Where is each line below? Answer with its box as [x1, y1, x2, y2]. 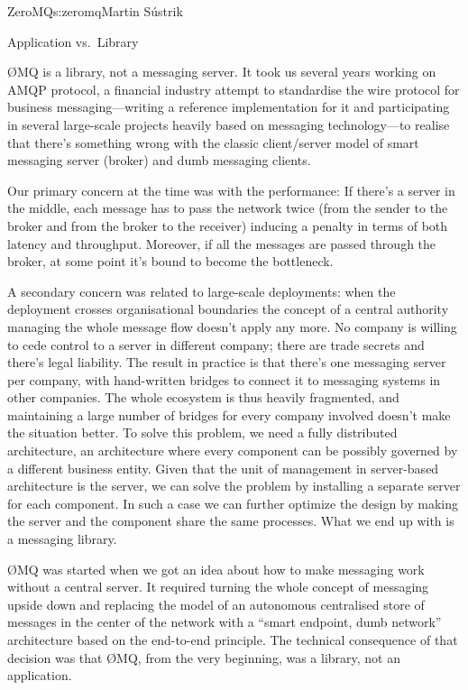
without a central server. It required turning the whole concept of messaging [7, 577, 429, 596]
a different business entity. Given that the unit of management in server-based [7, 458, 439, 477]
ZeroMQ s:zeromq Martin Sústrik [7, 2, 183, 20]
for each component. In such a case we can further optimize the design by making [7, 493, 459, 512]
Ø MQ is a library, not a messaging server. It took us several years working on [7, 62, 436, 81]
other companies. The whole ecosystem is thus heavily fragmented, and [7, 388, 399, 407]
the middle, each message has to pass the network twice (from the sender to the [7, 198, 448, 217]
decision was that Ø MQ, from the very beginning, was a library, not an [7, 648, 400, 667]
